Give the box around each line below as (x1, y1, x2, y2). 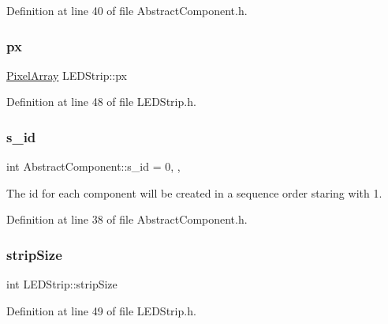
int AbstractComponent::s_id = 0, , (6, 158, 181, 175)
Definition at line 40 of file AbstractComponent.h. (6, 2, 248, 18)
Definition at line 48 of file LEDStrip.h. (6, 93, 196, 110)
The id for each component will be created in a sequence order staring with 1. (6, 184, 382, 201)
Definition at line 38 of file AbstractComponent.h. (6, 211, 248, 228)
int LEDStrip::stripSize (6, 276, 118, 292)
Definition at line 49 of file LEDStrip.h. (6, 302, 196, 318)
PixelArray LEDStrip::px (6, 66, 128, 83)
